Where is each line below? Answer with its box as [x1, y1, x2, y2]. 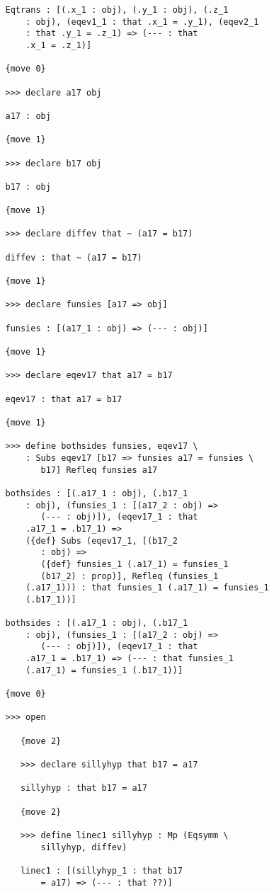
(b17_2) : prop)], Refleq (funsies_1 [40, 571, 219, 581]
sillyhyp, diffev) [40, 842, 127, 852]
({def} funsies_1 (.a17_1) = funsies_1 [40, 559, 229, 569]
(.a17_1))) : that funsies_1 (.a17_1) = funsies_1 [25, 583, 269, 593]
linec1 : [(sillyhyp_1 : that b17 [20, 865, 183, 876]
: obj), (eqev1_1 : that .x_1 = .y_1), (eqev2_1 [25, 16, 259, 27]
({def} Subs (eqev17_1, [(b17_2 [25, 535, 178, 546]
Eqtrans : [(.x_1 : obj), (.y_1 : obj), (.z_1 [5, 5, 229, 15]
